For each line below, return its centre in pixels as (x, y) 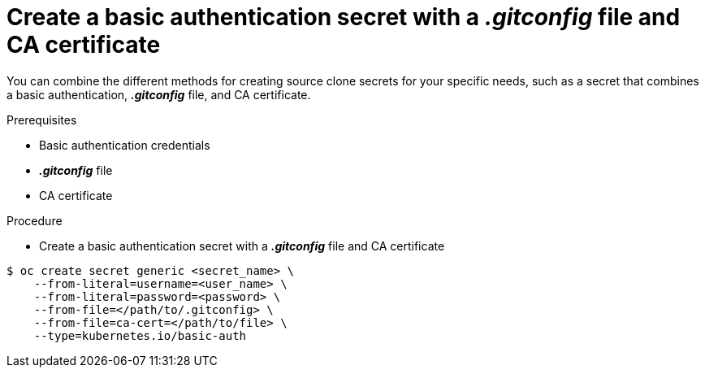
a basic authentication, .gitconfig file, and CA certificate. (159, 94)
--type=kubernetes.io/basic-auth (140, 335)
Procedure (35, 220)
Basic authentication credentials (125, 145)
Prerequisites (42, 120)
